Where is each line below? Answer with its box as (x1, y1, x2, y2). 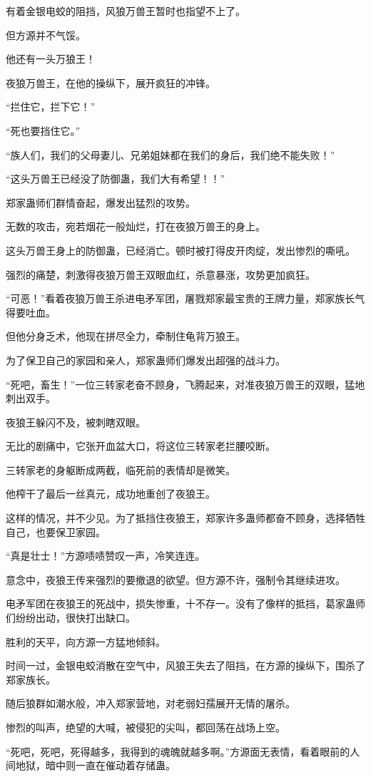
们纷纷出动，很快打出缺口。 (6, 610, 136, 625)
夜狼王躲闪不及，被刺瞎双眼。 (6, 414, 146, 429)
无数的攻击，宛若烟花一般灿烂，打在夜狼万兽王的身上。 (6, 219, 265, 234)
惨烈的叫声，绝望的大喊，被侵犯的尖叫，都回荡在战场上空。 (6, 720, 285, 734)
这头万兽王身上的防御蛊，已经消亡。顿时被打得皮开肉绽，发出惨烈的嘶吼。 (6, 242, 355, 257)
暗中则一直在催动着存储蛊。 (45, 758, 176, 773)
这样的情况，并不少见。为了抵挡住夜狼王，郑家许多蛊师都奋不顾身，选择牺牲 (6, 510, 365, 525)
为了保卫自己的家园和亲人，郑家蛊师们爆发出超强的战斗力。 (6, 352, 285, 367)
